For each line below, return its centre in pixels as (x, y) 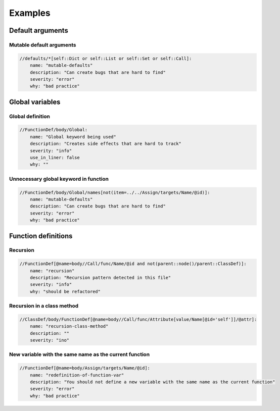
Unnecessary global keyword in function (59, 179)
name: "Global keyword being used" (73, 137)
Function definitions (41, 236)
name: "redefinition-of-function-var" (77, 375)
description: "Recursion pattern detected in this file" (100, 278)
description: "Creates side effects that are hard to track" (106, 144)
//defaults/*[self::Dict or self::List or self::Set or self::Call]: (106, 58)
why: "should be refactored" (65, 291)
